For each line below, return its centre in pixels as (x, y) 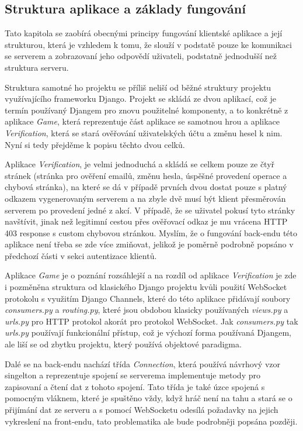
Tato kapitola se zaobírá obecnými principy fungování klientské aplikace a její (144, 33)
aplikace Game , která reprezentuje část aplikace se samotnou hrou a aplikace (142, 121)
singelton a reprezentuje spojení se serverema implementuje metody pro (133, 375)
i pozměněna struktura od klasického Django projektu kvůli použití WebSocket (146, 287)
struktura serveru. (37, 67)
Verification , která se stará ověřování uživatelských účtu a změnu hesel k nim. (144, 132)
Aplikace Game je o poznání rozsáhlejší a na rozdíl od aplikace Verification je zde (151, 275)
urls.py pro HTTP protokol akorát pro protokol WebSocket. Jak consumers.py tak (151, 321)
